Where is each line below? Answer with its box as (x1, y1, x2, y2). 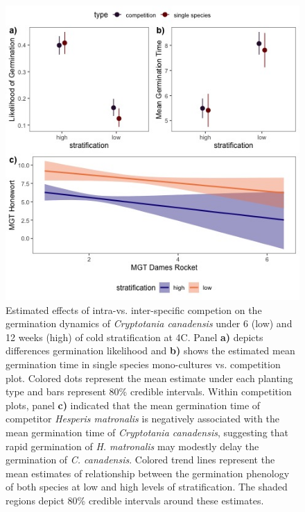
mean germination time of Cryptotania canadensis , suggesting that (6, 424, 288, 439)
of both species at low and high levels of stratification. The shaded (6, 479, 288, 494)
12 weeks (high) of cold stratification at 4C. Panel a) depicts (6, 329, 263, 344)
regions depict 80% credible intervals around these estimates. (6, 493, 264, 507)
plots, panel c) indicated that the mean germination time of (6, 397, 261, 412)
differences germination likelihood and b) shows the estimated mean (6, 343, 295, 358)
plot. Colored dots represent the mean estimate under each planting (6, 370, 293, 385)
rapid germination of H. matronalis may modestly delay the (6, 438, 259, 453)
